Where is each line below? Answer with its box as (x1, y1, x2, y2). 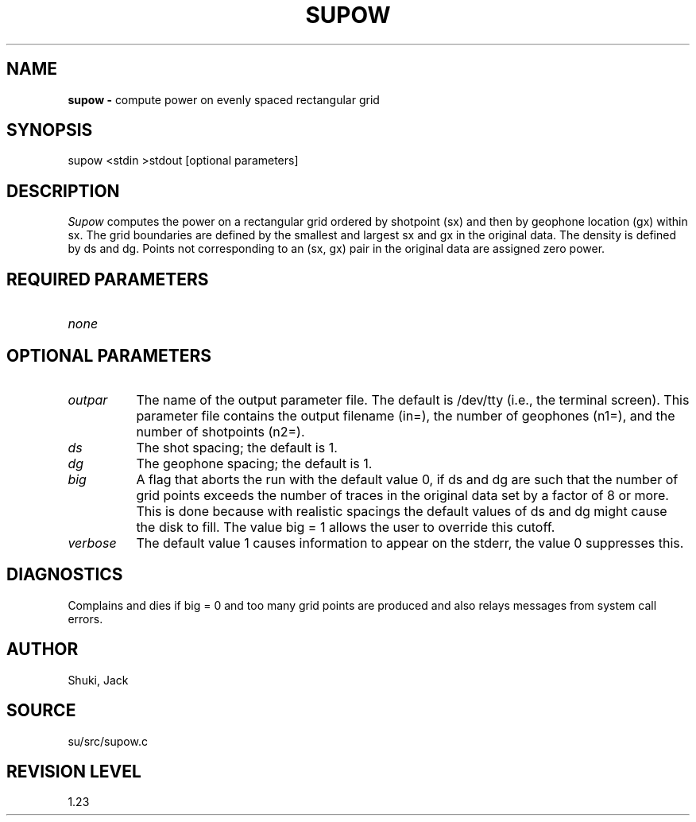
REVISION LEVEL (6, 761, 141, 781)
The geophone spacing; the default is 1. (136, 455, 373, 471)
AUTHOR (6, 639, 79, 660)
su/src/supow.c (68, 734, 148, 748)
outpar (68, 391, 108, 408)
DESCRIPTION (6, 180, 120, 201)
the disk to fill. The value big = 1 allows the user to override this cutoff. (136, 518, 555, 535)
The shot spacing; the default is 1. (136, 439, 338, 456)
